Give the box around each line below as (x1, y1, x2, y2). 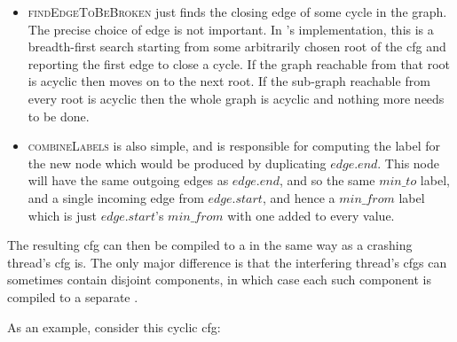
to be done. (28, 106, 90, 125)
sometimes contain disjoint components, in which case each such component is (7, 270, 432, 289)
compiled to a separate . (7, 287, 138, 306)
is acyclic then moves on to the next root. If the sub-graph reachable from (28, 72, 430, 90)
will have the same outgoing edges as (28, 171, 229, 190)
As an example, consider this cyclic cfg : (7, 317, 221, 336)
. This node (377, 153, 440, 172)
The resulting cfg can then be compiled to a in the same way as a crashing (7, 236, 413, 254)
